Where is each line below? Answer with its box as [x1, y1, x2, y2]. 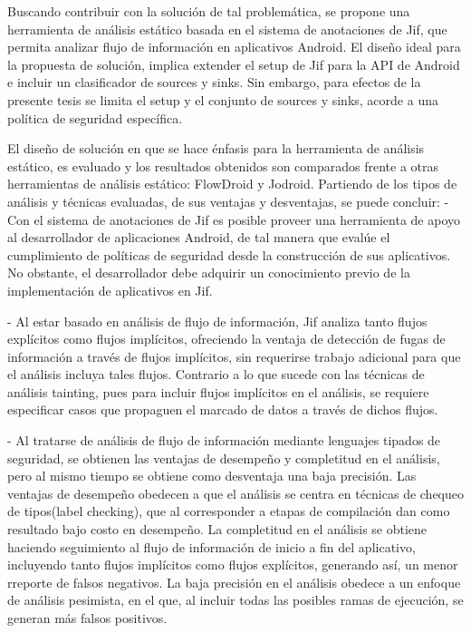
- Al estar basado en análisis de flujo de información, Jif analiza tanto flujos [7, 311, 428, 330]
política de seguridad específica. [7, 108, 183, 127]
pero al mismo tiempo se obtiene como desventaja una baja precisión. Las [7, 466, 417, 485]
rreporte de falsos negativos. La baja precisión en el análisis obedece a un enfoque [7, 572, 461, 591]
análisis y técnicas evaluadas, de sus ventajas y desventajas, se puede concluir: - [7, 191, 449, 210]
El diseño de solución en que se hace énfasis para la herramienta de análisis [7, 139, 425, 158]
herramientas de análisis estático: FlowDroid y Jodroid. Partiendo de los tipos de [7, 174, 457, 193]
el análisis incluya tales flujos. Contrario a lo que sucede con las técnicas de [7, 365, 425, 384]
